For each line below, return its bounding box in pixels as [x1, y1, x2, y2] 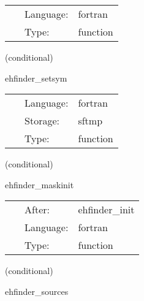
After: [25, 202, 50, 217]
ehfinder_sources [5, 284, 69, 297]
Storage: [25, 113, 59, 128]
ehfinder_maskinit [5, 178, 74, 191]
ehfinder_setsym [5, 71, 67, 84]
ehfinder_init [78, 202, 135, 217]
